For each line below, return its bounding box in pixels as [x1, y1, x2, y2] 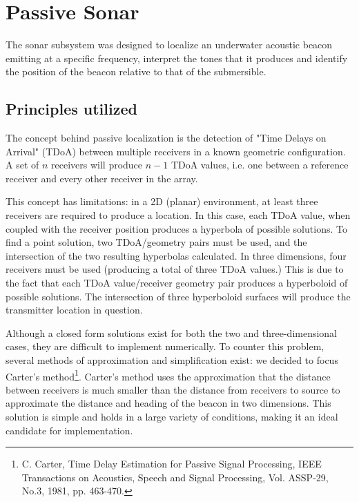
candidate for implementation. [6, 423, 133, 437]
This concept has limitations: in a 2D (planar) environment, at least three [6, 194, 318, 209]
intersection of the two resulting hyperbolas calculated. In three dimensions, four [6, 248, 347, 262]
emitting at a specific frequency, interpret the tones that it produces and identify [6, 50, 348, 65]
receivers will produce [51, 157, 143, 172]
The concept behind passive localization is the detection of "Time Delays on [6, 131, 327, 145]
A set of [6, 157, 39, 172]
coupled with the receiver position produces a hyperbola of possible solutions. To [6, 221, 347, 235]
